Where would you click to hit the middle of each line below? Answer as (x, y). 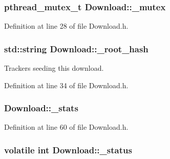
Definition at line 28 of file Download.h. (66, 26)
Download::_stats (41, 108)
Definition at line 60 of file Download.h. (66, 127)
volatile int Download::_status (68, 150)
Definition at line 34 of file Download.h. (66, 85)
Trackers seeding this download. (54, 68)
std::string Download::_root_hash (76, 48)
